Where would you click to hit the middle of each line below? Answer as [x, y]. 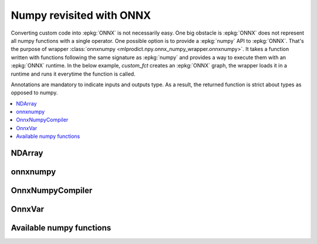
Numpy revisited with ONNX [81, 15]
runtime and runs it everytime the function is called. [73, 74]
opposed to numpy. [34, 93]
